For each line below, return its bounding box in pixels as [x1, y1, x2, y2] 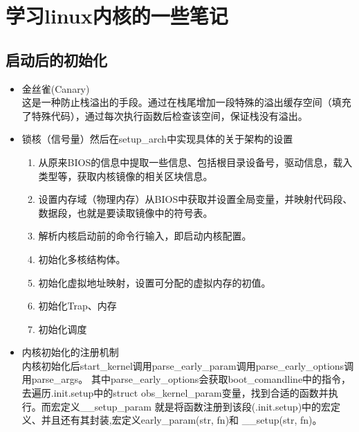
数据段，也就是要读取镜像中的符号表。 [38, 205, 213, 219]
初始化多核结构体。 [38, 251, 126, 266]
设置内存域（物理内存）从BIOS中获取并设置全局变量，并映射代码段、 [38, 192, 353, 206]
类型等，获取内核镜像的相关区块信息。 [38, 168, 213, 183]
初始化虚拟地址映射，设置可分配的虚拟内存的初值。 [38, 275, 271, 289]
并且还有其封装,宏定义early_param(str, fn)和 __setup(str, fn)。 [41, 413, 322, 427]
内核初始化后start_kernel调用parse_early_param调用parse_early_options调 [21, 358, 354, 372]
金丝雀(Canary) [21, 81, 90, 96]
